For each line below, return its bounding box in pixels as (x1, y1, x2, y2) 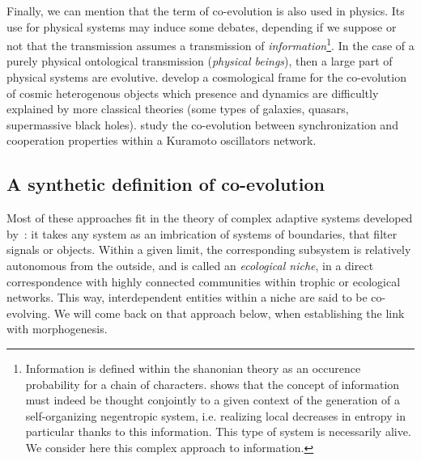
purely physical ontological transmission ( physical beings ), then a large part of (6, 53, 393, 70)
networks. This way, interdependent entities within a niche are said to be (6, 289, 368, 306)
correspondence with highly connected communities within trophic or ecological (6, 273, 401, 290)
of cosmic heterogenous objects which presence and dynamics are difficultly (6, 84, 379, 101)
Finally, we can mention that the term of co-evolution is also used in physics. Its (6, 2, 405, 19)
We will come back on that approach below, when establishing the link (53, 304, 405, 321)
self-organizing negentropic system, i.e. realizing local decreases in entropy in (25, 407, 406, 424)
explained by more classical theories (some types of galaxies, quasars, (6, 100, 349, 117)
